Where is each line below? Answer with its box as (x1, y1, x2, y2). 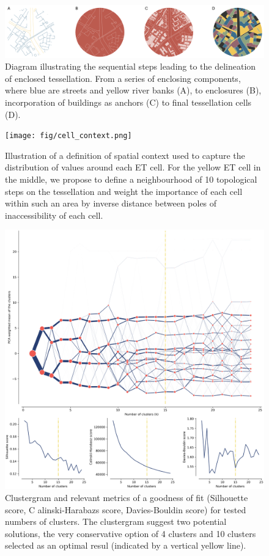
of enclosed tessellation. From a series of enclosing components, (5, 71, 241, 84)
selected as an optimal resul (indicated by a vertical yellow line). (5, 539, 246, 552)
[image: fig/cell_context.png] (5, 131, 132, 141)
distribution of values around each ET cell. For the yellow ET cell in (5, 161, 261, 174)
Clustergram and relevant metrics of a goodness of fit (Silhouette (5, 491, 248, 503)
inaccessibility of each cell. (5, 208, 103, 221)
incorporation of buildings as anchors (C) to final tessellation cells (5, 95, 252, 108)
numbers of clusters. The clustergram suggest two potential (5, 515, 227, 528)
